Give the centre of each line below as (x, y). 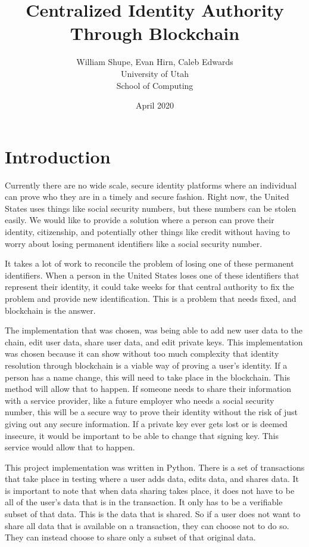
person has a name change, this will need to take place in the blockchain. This (148, 377)
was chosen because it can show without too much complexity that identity (142, 353)
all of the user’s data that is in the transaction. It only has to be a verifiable (144, 502)
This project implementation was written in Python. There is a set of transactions (155, 467)
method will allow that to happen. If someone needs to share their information (148, 389)
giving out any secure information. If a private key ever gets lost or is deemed (146, 423)
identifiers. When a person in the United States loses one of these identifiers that (152, 275)
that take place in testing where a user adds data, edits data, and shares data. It (152, 479)
